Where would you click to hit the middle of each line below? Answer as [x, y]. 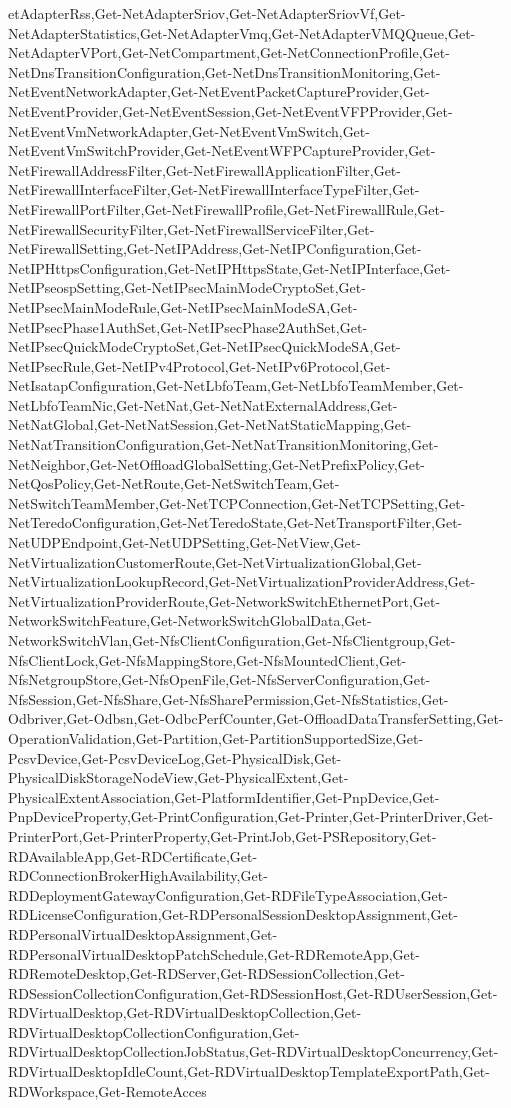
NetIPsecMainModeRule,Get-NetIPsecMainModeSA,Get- [183, 306]
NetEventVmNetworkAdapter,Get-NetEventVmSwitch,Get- [189, 130]
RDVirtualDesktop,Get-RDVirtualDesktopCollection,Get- [185, 1012]
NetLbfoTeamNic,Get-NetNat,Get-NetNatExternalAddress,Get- [203, 404]
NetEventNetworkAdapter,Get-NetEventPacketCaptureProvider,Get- [219, 91]
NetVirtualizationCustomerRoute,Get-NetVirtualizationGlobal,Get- [215, 561]
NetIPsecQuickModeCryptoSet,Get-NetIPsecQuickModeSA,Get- [204, 346]
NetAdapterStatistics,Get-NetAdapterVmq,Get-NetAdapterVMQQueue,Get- [242, 32]
